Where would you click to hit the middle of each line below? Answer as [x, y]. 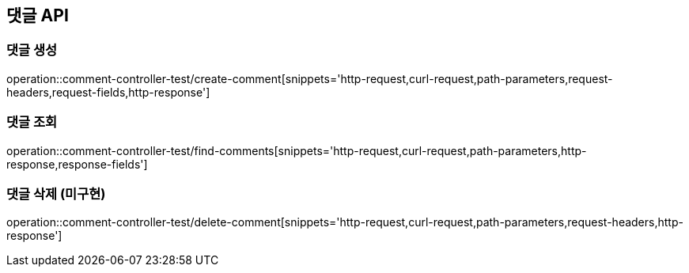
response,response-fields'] [77, 164]
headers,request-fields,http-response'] [108, 92]
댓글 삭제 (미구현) [56, 193]
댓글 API [38, 15]
